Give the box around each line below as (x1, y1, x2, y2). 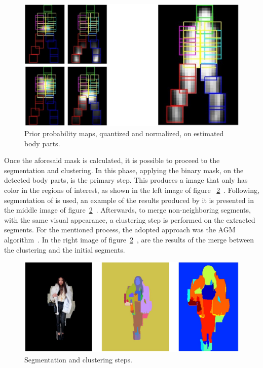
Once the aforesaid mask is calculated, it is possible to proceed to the (4, 155, 220, 166)
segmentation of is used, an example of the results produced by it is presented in (4, 194, 254, 205)
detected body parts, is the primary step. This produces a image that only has (4, 175, 248, 185)
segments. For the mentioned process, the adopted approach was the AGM (4, 224, 236, 235)
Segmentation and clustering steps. (24, 354, 132, 364)
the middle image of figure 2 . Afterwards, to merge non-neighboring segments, (4, 205, 251, 215)
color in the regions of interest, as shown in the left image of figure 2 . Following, (4, 184, 259, 195)
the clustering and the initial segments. (4, 244, 125, 255)
